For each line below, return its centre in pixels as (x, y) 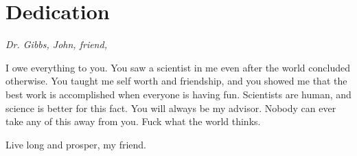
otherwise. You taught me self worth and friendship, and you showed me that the (176, 81)
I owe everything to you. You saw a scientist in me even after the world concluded (178, 67)
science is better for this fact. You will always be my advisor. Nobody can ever (171, 108)
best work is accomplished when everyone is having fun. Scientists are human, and (178, 94)
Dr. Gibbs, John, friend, (56, 44)
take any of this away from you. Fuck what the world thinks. (133, 121)
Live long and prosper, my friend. (76, 144)
